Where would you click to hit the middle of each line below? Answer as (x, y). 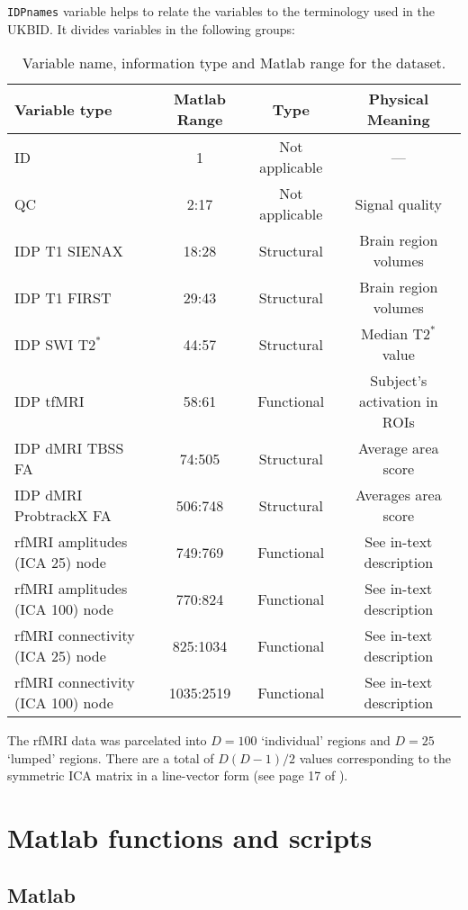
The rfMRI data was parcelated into (107, 740)
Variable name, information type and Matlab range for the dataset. (234, 63)
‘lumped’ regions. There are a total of (111, 757)
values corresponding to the (375, 757)
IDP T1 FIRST (63, 297)
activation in (399, 401)
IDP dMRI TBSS (69, 448)
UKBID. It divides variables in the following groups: (151, 28)
